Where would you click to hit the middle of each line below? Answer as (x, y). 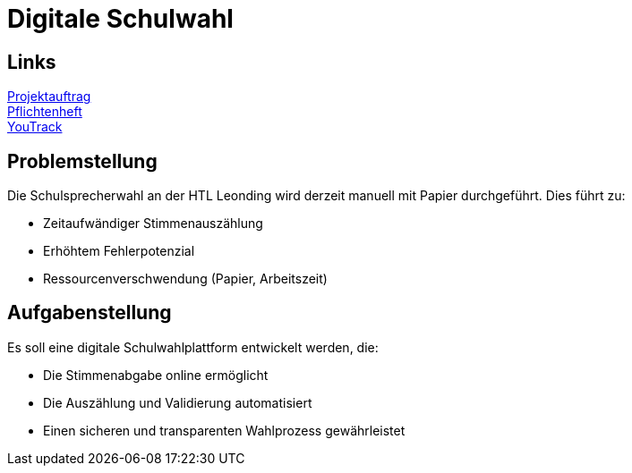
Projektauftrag (49, 97)
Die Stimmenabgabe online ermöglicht (156, 375)
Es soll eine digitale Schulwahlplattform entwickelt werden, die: (193, 347)
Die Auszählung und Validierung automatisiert (178, 402)
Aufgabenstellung (90, 313)
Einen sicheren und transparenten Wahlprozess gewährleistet (224, 430)
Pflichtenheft (45, 112)
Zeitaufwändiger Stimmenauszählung (153, 224)
